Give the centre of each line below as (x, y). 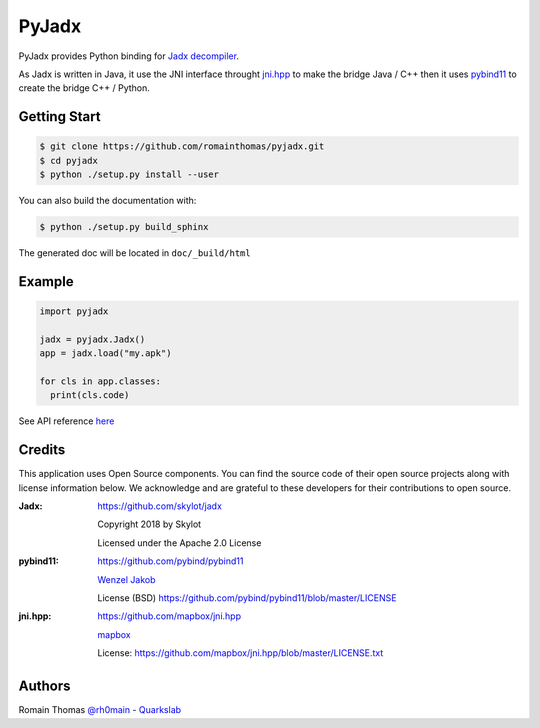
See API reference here (66, 421)
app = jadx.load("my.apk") (105, 353)
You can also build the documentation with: (107, 201)
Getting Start (59, 116)
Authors (44, 686)
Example (46, 281)
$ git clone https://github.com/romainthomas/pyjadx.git (182, 146)
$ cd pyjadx (69, 160)
